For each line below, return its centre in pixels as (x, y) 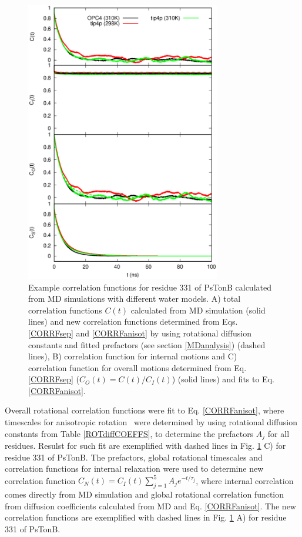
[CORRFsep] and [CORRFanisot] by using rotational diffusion (140, 333)
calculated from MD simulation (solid (198, 310)
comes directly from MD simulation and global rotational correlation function (145, 494)
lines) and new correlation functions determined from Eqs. (133, 321)
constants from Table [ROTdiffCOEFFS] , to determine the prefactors (129, 433)
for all (278, 433)
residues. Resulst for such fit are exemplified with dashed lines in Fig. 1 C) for (145, 446)
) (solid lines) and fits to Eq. (223, 379)
